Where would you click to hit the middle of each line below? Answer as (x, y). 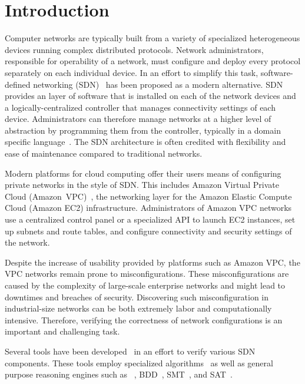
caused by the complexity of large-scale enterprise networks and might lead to (145, 285)
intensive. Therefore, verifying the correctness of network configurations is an (144, 320)
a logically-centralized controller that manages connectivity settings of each (140, 107)
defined (18, 84)
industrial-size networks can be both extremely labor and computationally (138, 308)
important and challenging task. (62, 331)
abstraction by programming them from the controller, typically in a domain (143, 130)
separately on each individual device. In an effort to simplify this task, (132, 72)
